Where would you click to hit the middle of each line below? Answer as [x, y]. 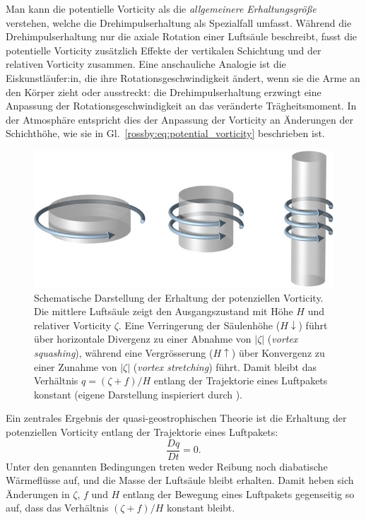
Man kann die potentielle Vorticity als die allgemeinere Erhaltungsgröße [161, 8]
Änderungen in [38, 494]
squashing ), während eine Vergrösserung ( [124, 353]
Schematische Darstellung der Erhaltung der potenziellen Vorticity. [179, 297]
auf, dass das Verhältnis [57, 508]
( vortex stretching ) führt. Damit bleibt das [225, 366]
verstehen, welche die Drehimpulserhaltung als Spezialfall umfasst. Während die [179, 22]
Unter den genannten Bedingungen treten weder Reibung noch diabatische [167, 466]
